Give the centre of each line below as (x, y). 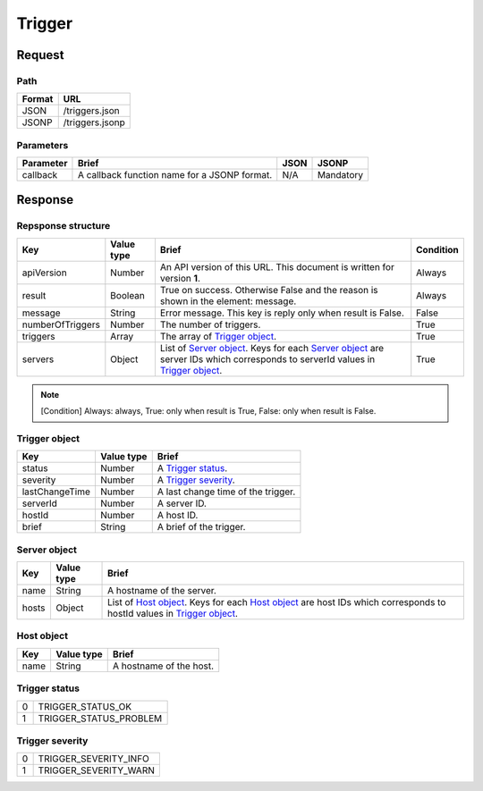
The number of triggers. (210, 324)
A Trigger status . (192, 468)
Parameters (42, 145)
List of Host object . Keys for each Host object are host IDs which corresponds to (277, 602)
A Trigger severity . (196, 480)
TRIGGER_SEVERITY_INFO (93, 759)
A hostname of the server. (162, 591)
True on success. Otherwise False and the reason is (269, 290)
